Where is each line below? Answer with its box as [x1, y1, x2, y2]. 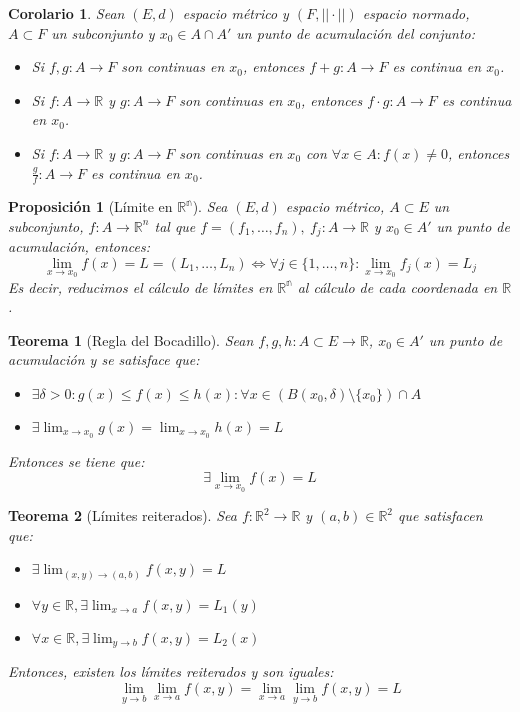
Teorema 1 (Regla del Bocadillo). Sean [8, 329, 254, 350]
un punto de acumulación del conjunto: [236, 22, 476, 43]
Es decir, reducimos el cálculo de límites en [8, 276, 273, 297]
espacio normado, [362, 3, 470, 23]
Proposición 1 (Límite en [8, 196, 173, 217]
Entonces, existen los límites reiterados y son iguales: [8, 661, 334, 682]
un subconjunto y [51, 22, 155, 43]
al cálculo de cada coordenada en [297, 276, 498, 297]
